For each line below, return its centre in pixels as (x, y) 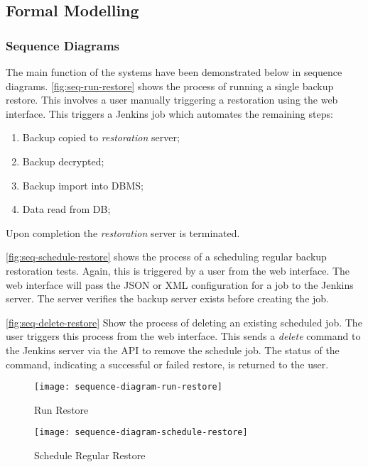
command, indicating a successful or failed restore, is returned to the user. (167, 364)
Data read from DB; (66, 209)
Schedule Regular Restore (90, 455)
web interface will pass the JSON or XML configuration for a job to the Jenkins (180, 284)
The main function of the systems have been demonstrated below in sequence (174, 72)
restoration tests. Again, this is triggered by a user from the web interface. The (178, 270)
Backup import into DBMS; (83, 185)
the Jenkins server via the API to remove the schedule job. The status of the (173, 350)
